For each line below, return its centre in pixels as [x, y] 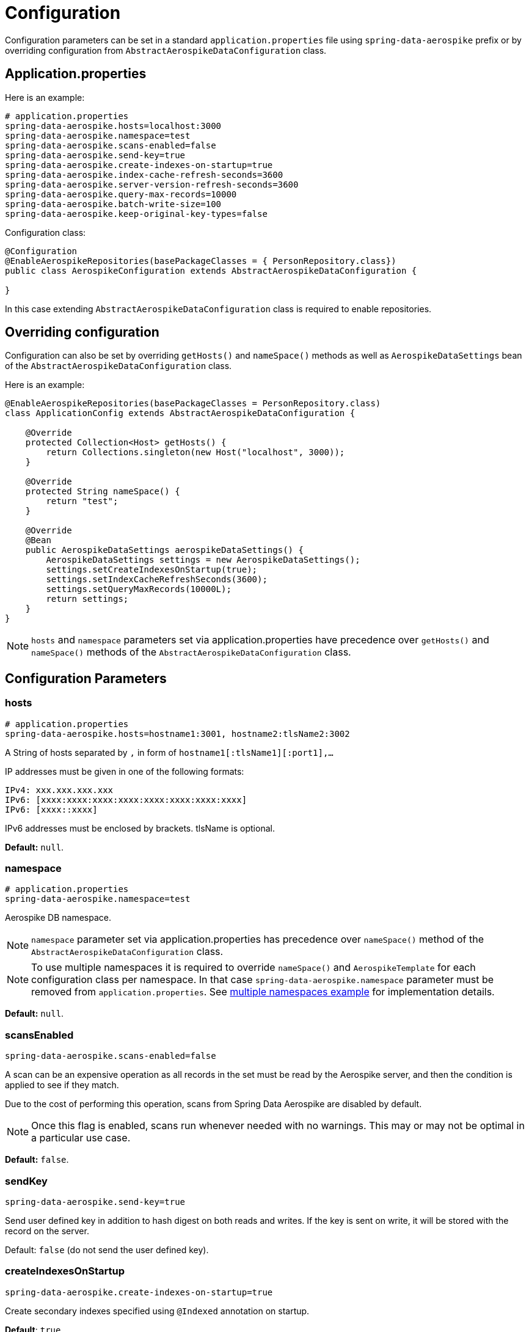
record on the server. [47, 1231]
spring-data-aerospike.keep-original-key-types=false [136, 214]
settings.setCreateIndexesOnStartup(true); [152, 570]
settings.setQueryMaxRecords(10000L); [139, 589]
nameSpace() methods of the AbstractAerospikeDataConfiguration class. [191, 652]
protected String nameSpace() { [103, 492]
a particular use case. [81, 1138]
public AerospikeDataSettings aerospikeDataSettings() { [164, 550]
